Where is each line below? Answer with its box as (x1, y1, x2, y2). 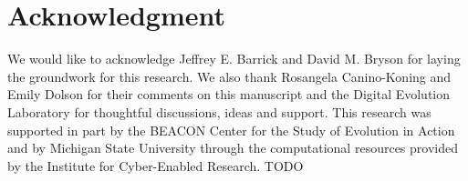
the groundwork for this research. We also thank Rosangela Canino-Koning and (7, 66, 452, 85)
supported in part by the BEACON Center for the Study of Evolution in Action (7, 120, 455, 139)
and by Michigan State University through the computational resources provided (7, 138, 458, 157)
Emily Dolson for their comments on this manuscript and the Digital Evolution (7, 85, 451, 104)
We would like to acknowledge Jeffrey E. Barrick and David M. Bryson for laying (7, 49, 461, 68)
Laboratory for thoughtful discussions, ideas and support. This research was (7, 102, 432, 121)
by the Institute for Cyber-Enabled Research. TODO (7, 156, 304, 175)
